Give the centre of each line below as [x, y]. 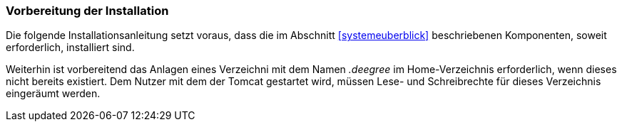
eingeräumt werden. [53, 94]
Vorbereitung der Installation [87, 11]
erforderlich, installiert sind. [70, 48]
